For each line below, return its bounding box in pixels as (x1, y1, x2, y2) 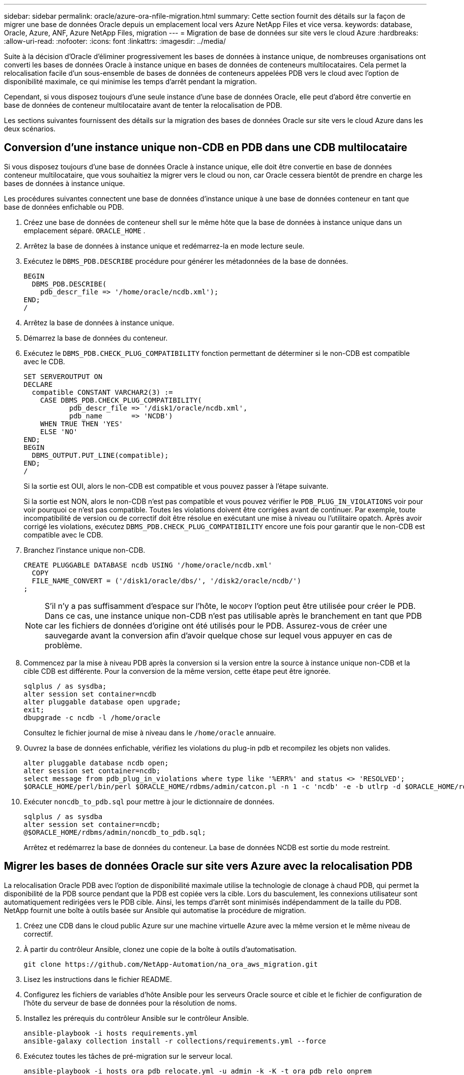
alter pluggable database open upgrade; (24, 697, 181, 706)
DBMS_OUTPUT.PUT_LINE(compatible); (31, 451, 169, 459)
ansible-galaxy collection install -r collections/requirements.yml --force (24, 1037, 326, 1045)
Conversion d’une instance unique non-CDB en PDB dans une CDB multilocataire (4, 141, 407, 154)
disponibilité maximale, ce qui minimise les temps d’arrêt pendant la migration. (4, 77, 257, 86)
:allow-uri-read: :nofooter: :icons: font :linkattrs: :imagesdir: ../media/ (4, 37, 226, 45)
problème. (45, 640, 83, 650)
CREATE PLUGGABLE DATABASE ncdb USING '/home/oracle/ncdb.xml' (24, 561, 272, 569)
